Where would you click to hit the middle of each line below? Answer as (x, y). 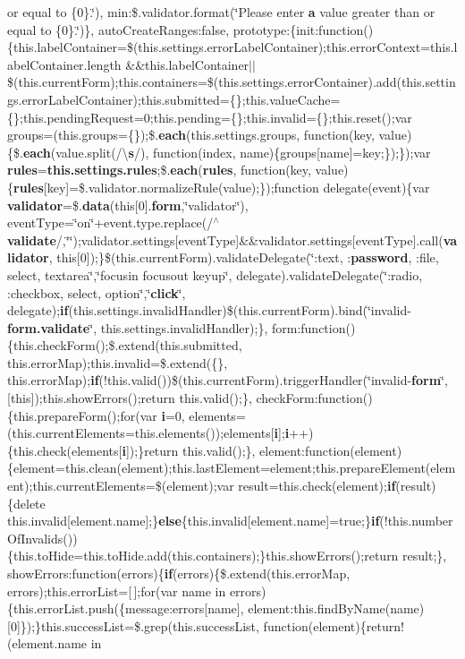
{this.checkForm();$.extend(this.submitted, (125, 345)
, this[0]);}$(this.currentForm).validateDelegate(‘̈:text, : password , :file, (244, 257)
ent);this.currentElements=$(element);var (121, 486)
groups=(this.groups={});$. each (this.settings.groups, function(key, (191, 135)
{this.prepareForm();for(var (82, 415)
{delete (26, 503)
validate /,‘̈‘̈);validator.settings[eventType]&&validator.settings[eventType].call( (225, 240)
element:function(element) (331, 450)
